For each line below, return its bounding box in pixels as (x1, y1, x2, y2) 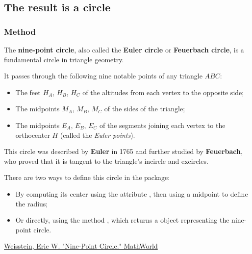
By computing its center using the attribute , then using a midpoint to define (15, 188, 248, 199)
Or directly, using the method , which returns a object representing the (15, 215, 229, 225)
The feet (15, 87, 41, 97)
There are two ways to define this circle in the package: (4, 172, 170, 182)
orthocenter (15, 129, 50, 140)
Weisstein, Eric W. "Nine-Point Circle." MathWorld (4, 241, 158, 251)
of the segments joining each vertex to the (99, 120, 226, 130)
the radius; (15, 198, 48, 208)
